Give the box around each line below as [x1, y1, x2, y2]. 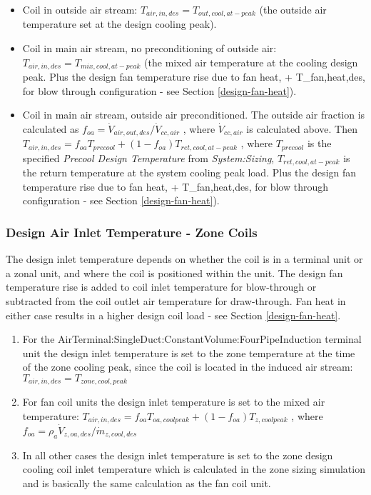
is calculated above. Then [246, 121, 357, 136]
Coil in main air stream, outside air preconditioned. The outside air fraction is [22, 107, 365, 122]
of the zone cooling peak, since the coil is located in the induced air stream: [22, 359, 353, 374]
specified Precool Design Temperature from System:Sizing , [22, 150, 275, 165]
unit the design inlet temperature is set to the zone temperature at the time [22, 345, 355, 360]
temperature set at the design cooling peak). [22, 16, 217, 31]
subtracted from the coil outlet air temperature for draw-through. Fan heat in [6, 294, 346, 309]
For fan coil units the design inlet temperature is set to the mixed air [22, 394, 325, 409]
